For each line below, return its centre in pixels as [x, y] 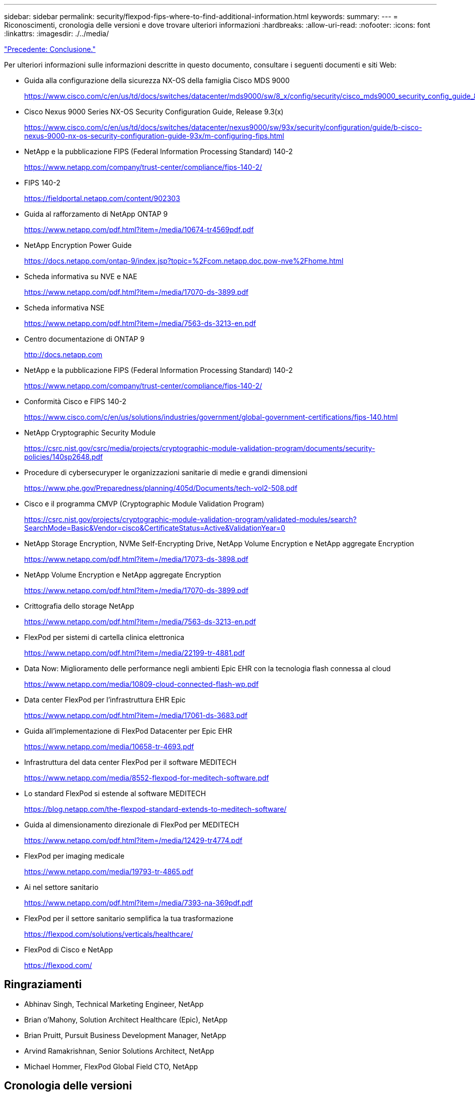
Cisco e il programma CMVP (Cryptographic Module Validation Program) [144, 504]
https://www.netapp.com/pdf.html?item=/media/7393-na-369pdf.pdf [139, 903]
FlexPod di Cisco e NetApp [69, 950]
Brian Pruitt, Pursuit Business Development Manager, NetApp [125, 1035]
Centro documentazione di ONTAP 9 [85, 339]
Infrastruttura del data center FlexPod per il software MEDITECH [130, 762]
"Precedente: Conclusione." [50, 49]
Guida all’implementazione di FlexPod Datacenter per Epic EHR [128, 731]
